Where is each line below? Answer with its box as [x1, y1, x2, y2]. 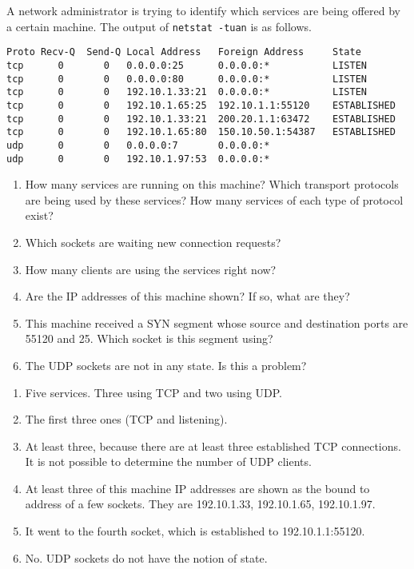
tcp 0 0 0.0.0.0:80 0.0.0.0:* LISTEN [6, 73, 368, 85]
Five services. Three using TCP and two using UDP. [25, 384, 282, 400]
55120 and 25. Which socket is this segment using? [25, 330, 273, 347]
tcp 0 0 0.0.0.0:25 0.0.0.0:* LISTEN [6, 59, 368, 71]
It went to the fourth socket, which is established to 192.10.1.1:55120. [25, 523, 365, 539]
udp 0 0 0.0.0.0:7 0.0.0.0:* [6, 139, 270, 151]
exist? [25, 207, 54, 224]
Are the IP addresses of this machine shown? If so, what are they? [25, 288, 350, 304]
